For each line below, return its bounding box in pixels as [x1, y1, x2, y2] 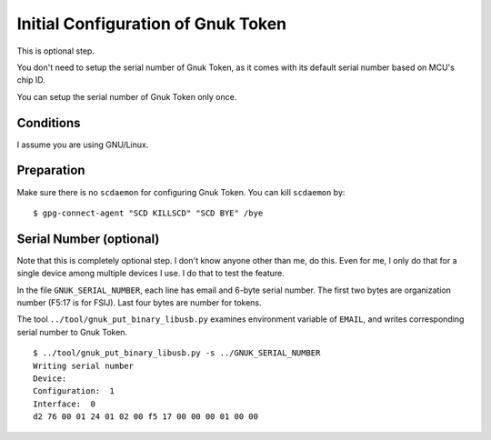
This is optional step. [16, 45, 95, 56]
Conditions [16, 115, 81, 131]
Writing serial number [33, 360, 135, 371]
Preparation [16, 163, 85, 178]
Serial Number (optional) [16, 231, 160, 246]
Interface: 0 [33, 398, 95, 409]
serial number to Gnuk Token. [16, 326, 127, 337]
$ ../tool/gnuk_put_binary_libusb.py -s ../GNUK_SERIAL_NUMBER [33, 348, 321, 358]
